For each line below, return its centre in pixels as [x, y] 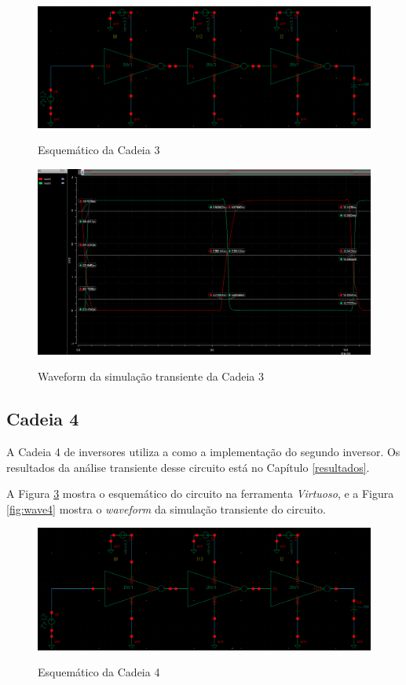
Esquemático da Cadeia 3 [99, 150]
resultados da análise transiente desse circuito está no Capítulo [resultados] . [188, 467]
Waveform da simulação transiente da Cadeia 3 [151, 376]
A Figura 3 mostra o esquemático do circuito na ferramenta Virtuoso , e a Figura [200, 493]
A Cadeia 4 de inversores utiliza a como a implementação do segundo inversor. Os [203, 452]
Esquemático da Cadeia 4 [99, 672]
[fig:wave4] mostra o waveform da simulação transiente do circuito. [166, 508]
